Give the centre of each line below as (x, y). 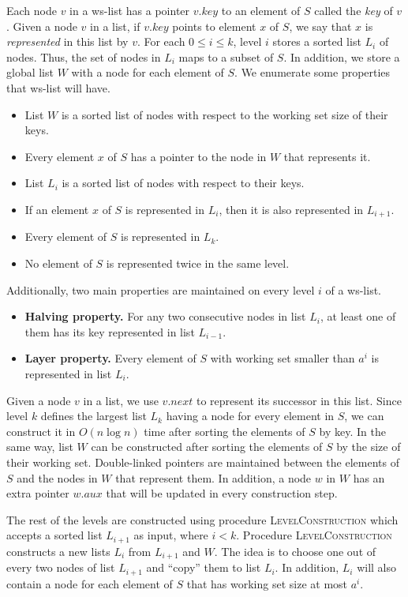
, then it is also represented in (291, 209)
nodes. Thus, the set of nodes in (84, 56)
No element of (58, 263)
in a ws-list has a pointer (130, 10)
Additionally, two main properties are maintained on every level (161, 289)
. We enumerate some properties (313, 72)
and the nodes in (57, 477)
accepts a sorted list (54, 535)
